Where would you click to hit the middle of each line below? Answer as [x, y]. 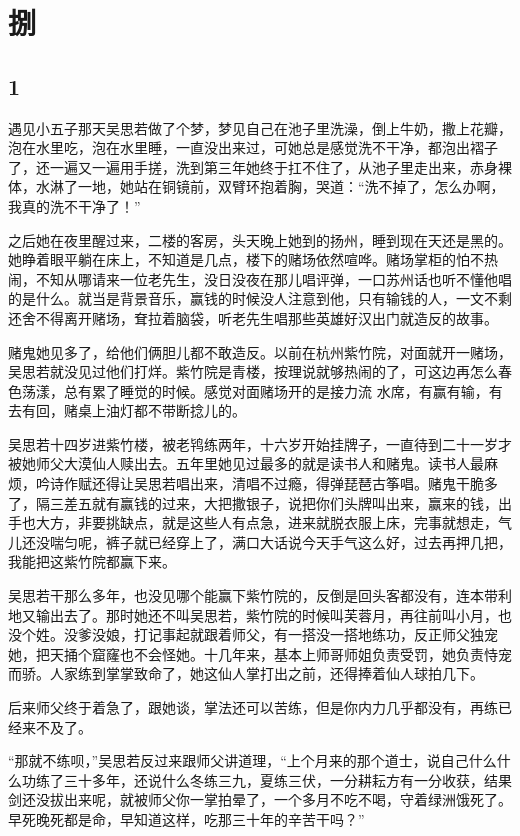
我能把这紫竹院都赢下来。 [92, 561]
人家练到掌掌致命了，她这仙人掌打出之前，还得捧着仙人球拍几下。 [266, 673]
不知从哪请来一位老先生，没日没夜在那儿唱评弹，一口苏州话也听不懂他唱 [273, 278]
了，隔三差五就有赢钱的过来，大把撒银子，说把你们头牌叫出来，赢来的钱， [253, 502]
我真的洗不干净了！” [74, 205]
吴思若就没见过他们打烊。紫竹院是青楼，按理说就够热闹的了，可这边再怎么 [253, 371]
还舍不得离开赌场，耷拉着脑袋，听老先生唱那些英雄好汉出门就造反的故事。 [253, 317]
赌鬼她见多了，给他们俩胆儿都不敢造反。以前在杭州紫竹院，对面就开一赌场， [260, 351]
